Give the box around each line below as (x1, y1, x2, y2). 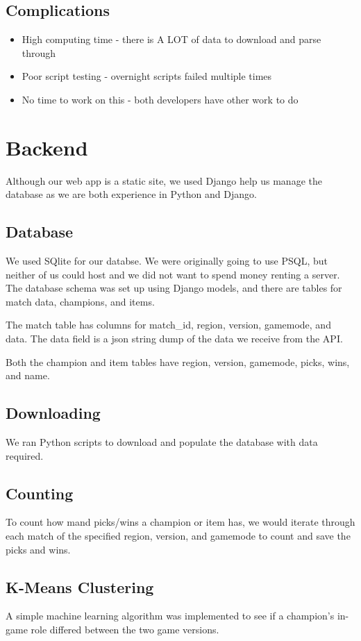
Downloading (6, 402, 101, 424)
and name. (6, 368, 50, 383)
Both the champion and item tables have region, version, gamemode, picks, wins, (6, 354, 350, 369)
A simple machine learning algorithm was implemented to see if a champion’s (6, 608, 335, 623)
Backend (6, 133, 88, 161)
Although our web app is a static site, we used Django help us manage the (6, 173, 322, 188)
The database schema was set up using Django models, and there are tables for (6, 281, 342, 295)
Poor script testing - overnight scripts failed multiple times (22, 69, 272, 83)
